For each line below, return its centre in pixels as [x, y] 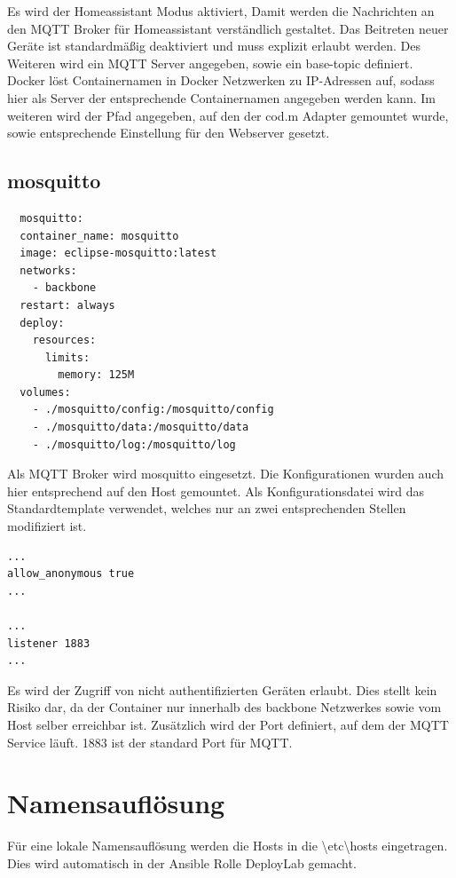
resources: [64, 340]
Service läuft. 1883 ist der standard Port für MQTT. [150, 742]
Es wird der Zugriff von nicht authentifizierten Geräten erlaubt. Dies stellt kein [222, 689]
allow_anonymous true [71, 574]
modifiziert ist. [47, 526]
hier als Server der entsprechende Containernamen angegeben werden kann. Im [222, 97]
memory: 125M [96, 375]
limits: [67, 357]
